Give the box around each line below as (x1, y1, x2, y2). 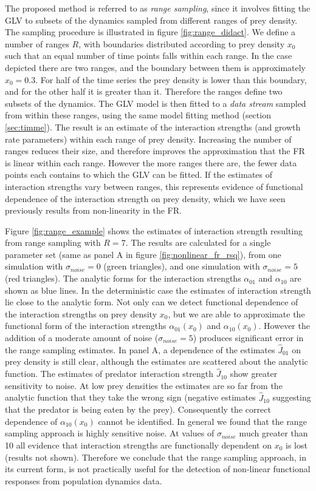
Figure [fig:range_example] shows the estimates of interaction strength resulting (5, 224, 303, 237)
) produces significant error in (193, 331, 304, 344)
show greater (230, 367, 278, 380)
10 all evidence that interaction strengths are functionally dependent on (5, 439, 272, 452)
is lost (286, 439, 307, 452)
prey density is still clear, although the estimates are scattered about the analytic (5, 355, 308, 368)
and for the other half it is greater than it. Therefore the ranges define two (5, 85, 283, 98)
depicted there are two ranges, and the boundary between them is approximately (5, 61, 306, 73)
